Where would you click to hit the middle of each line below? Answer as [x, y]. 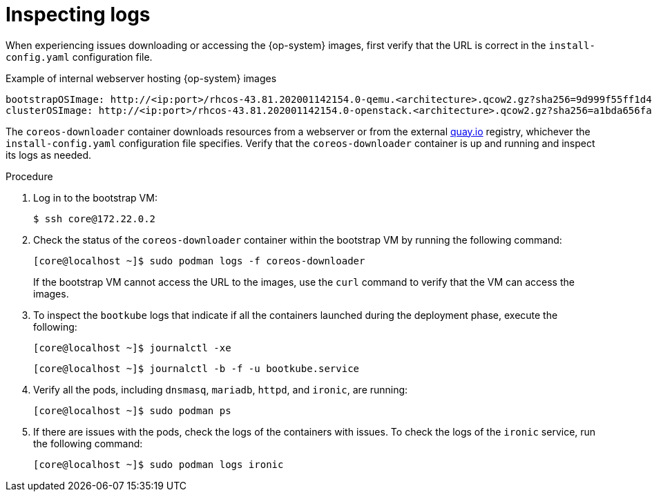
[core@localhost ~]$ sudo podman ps [132, 410]
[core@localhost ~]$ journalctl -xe [132, 348]
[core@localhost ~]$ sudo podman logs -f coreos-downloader [199, 261]
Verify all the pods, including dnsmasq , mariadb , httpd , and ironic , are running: [221, 389]
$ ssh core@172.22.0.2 [95, 218]
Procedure [29, 176]
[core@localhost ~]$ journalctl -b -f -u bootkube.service [196, 368]
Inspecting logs [78, 14]
